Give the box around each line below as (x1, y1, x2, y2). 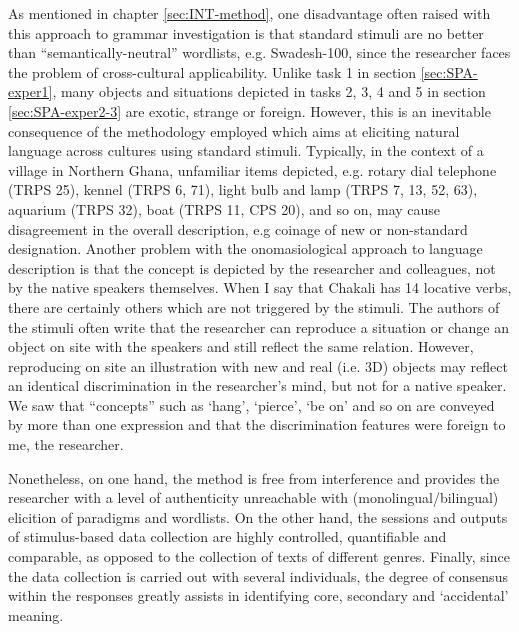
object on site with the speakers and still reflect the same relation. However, (8, 336, 474, 357)
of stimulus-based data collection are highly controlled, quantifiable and (8, 526, 447, 547)
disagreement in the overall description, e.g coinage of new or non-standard (8, 218, 468, 239)
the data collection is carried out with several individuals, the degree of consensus (8, 565, 508, 586)
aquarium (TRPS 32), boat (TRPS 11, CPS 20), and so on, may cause (8, 198, 441, 219)
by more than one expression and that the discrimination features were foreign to (8, 414, 506, 435)
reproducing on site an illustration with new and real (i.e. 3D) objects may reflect (8, 355, 508, 376)
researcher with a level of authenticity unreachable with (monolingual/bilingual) (8, 487, 499, 508)
